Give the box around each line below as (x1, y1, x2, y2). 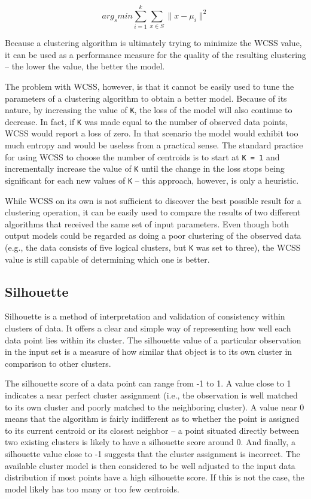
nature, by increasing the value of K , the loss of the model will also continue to (5, 104, 292, 116)
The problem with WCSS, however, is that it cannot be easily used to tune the (5, 80, 294, 92)
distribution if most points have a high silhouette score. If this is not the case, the (5, 471, 304, 483)
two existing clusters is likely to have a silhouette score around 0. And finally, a (5, 436, 295, 448)
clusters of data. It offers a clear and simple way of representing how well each (5, 321, 291, 334)
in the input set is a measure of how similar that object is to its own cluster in (5, 345, 292, 358)
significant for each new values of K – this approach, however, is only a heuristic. (5, 174, 299, 186)
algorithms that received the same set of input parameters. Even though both (5, 217, 289, 230)
